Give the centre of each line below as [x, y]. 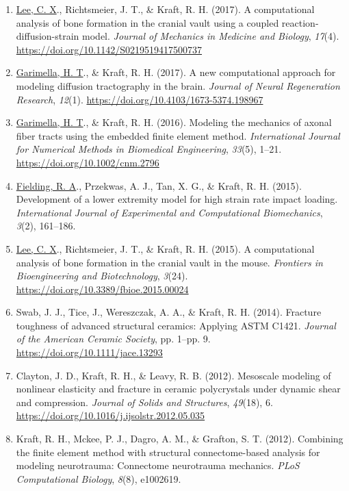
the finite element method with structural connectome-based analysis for [168, 452]
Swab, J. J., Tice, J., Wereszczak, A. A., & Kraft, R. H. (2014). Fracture [169, 312]
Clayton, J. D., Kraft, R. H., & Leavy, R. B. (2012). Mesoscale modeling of [173, 375]
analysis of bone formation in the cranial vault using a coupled [147, 22]
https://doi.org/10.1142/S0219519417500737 [109, 49]
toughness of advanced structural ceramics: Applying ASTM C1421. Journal [176, 325]
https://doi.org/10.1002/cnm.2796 [88, 162]
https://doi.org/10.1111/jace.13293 [89, 352]
